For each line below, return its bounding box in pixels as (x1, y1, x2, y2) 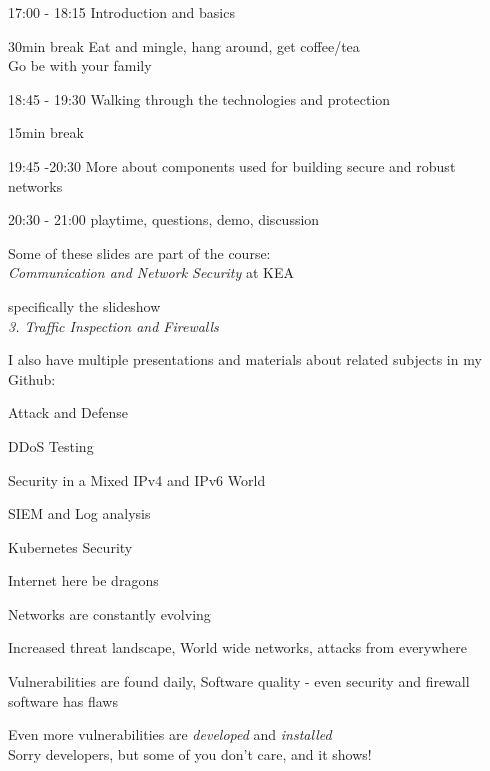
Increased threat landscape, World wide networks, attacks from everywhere (8, 637, 468, 658)
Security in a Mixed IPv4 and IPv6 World (8, 469, 266, 490)
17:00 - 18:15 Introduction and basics (8, 2, 235, 22)
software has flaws (8, 690, 118, 711)
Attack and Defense (8, 402, 129, 423)
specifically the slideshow (8, 295, 161, 316)
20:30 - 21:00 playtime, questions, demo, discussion (8, 209, 320, 230)
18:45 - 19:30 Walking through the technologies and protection (8, 88, 391, 109)
